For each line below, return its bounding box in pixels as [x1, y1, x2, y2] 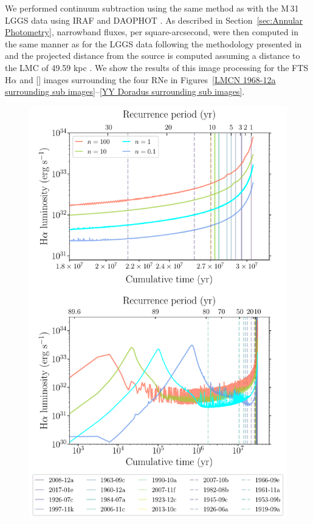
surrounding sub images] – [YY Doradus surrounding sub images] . [5, 85, 245, 98]
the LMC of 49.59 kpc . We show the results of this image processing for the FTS [5, 61, 309, 73]
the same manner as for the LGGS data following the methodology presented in [5, 37, 302, 50]
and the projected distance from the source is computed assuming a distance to [5, 49, 300, 62]
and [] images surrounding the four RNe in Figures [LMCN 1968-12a [19, 73, 276, 86]
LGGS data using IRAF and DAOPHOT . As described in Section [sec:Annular [5, 13, 303, 26]
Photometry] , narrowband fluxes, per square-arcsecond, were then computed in [5, 26, 298, 38]
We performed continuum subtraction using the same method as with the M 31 [5, 2, 299, 14]
